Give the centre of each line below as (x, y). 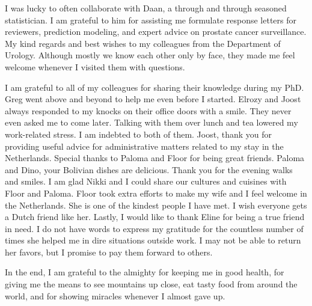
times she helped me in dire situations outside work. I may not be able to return (153, 240)
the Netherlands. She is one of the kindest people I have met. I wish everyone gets (156, 205)
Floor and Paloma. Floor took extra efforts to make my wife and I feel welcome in (156, 193)
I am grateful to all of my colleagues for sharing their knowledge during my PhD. (154, 87)
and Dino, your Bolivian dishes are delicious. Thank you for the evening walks (149, 169)
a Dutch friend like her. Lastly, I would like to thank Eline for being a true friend (155, 217)
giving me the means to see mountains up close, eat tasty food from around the (151, 284)
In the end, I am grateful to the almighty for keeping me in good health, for (145, 272)
